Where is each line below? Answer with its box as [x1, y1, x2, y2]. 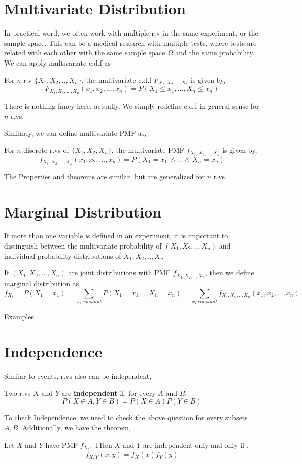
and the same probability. [175, 47, 255, 58]
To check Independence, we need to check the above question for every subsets [4, 412, 248, 423]
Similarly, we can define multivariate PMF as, [4, 128, 147, 138]
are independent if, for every [61, 387, 156, 398]
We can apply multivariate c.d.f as [4, 57, 111, 68]
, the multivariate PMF [111, 145, 184, 155]
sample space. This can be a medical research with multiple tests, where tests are [4, 37, 257, 48]
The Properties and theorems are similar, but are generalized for [4, 171, 205, 181]
